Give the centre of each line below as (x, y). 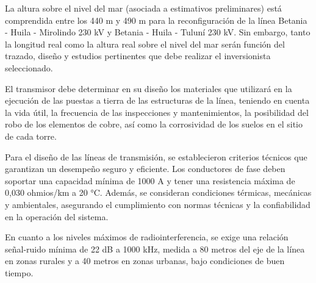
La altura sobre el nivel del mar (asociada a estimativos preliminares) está (143, 8)
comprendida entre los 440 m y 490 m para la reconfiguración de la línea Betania (156, 20)
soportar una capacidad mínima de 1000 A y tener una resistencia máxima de (150, 180)
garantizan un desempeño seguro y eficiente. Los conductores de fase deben (145, 169)
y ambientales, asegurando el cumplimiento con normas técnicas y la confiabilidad (158, 204)
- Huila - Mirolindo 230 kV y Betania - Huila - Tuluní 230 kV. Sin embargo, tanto (158, 32)
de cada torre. (31, 136)
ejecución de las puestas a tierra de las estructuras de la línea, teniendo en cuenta (157, 100)
